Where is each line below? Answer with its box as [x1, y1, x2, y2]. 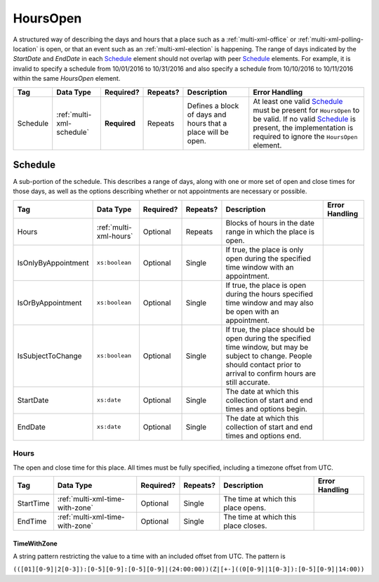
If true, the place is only [225, 244, 304, 254]
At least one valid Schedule [253, 96, 343, 106]
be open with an [225, 306, 279, 316]
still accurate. [225, 377, 270, 387]
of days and [187, 110, 227, 119]
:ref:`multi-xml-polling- [297, 35, 364, 44]
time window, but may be [225, 342, 309, 352]
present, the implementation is [253, 123, 354, 133]
